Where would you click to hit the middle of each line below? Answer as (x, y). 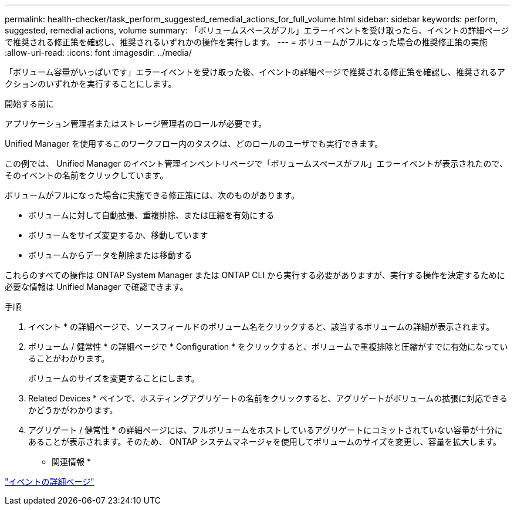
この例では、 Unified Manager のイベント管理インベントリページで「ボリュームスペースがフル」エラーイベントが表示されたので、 (256, 163)
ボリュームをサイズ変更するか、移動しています (118, 235)
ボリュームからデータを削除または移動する (110, 255)
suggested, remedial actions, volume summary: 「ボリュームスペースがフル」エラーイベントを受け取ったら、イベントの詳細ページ (257, 30)
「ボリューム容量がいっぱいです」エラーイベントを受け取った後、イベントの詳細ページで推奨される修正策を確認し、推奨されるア (255, 72)
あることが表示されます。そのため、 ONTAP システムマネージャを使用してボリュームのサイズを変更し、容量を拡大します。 (265, 442)
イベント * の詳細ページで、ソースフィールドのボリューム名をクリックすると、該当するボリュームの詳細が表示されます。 (261, 327)
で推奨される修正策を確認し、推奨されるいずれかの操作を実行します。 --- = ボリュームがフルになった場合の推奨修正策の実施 (246, 42)
